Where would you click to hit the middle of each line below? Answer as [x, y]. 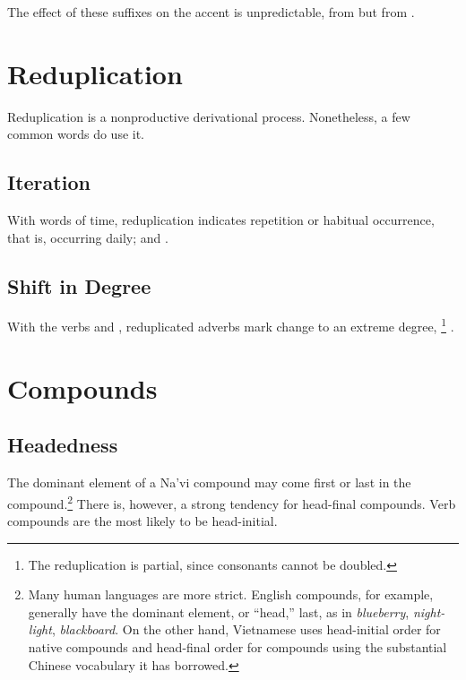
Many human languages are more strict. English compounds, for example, [231, 594]
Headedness [63, 445]
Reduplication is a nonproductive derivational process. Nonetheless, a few [209, 116]
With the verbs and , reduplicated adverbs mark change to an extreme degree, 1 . [231, 325]
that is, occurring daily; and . [88, 237]
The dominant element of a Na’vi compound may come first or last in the [209, 482]
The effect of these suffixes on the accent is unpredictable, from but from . [211, 11]
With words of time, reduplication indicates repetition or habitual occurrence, [221, 220]
